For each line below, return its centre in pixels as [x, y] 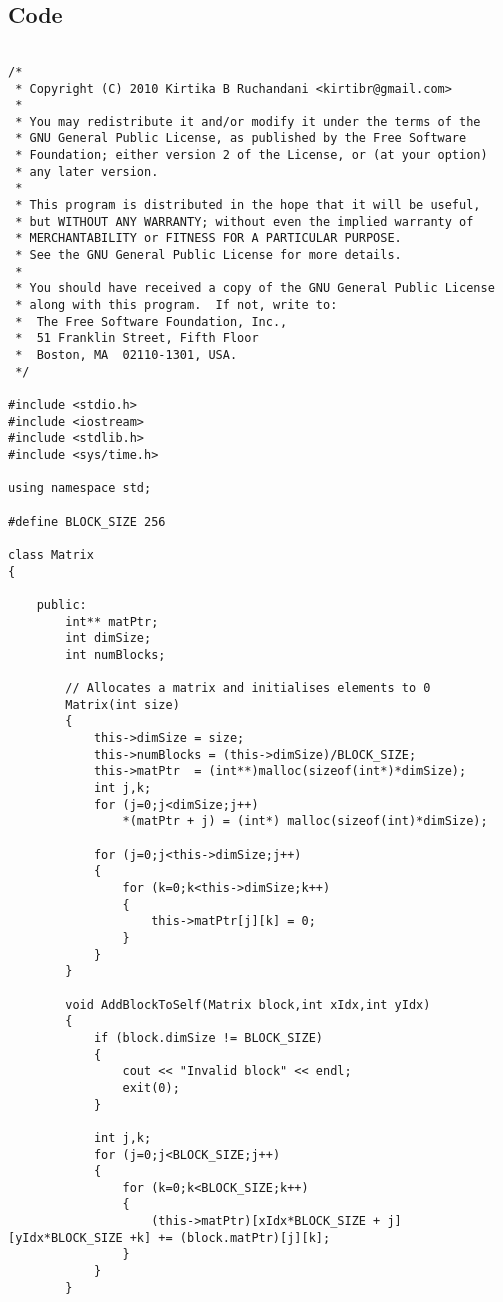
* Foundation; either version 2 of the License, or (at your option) [251, 155]
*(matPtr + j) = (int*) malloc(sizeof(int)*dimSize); [305, 821]
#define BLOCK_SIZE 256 [87, 521]
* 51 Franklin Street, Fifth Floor [137, 338]
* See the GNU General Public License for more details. [208, 255]
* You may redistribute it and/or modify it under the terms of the [248, 121]
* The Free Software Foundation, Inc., [151, 321]
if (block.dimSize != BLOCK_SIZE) [208, 1037]
